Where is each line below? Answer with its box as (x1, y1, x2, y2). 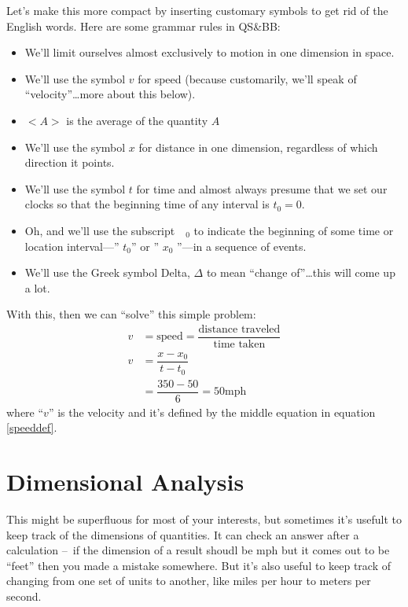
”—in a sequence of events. (177, 237, 307, 254)
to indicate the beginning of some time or (193, 222, 394, 238)
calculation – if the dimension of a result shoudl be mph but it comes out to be (6, 542, 390, 558)
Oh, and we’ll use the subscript (24, 222, 175, 238)
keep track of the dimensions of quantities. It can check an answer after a (6, 526, 359, 543)
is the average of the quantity (66, 112, 208, 128)
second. (6, 587, 42, 604)
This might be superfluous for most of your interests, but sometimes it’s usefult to (6, 510, 402, 527)
